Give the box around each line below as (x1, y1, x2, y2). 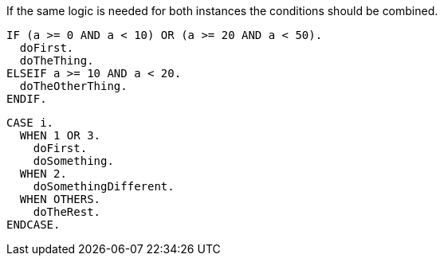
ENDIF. (6, 92, 47, 105)
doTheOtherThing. (19, 80, 128, 92)
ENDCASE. (6, 218, 61, 231)
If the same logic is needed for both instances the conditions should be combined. (6, 4, 438, 18)
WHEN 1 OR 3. (19, 129, 101, 142)
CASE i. (6, 116, 54, 129)
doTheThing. (19, 54, 94, 67)
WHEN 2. (19, 167, 67, 180)
